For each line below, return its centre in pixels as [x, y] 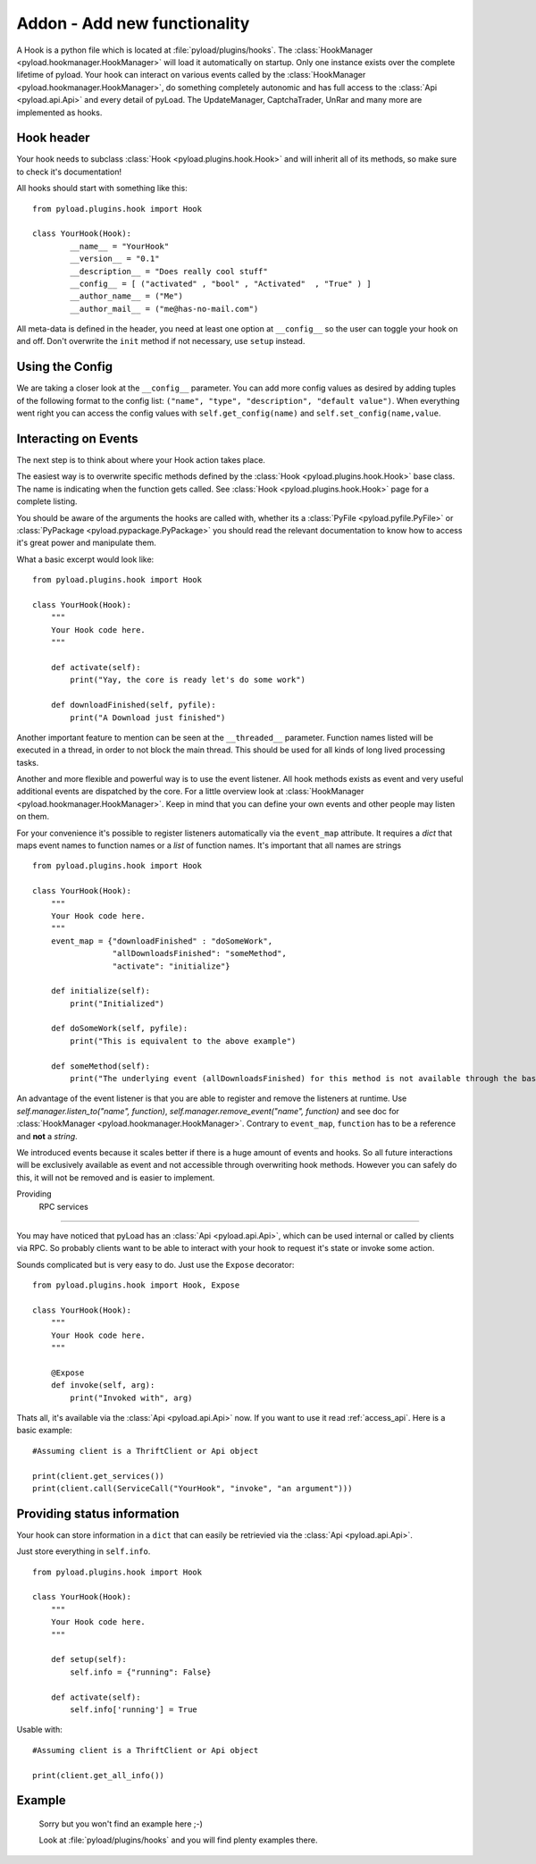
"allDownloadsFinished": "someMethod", [200, 953]
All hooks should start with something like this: [102, 189]
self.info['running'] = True [134, 1709]
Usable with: [39, 1730]
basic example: [45, 1431]
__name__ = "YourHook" [120, 246]
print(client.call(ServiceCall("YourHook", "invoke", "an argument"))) [193, 1488]
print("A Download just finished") [148, 718]
